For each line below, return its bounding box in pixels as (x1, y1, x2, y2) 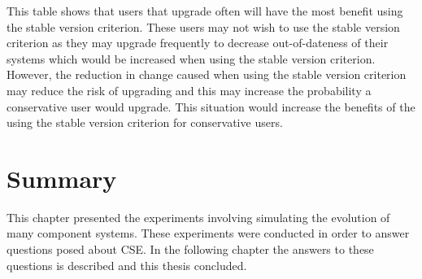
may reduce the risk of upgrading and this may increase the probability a (7, 81, 372, 98)
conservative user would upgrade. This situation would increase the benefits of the (7, 98, 415, 115)
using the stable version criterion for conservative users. (7, 114, 283, 131)
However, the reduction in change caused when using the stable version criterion (7, 66, 407, 83)
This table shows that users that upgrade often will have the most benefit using (7, 2, 403, 19)
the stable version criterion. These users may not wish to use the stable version (7, 18, 400, 35)
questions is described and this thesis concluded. (7, 256, 247, 273)
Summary (7, 161, 117, 194)
